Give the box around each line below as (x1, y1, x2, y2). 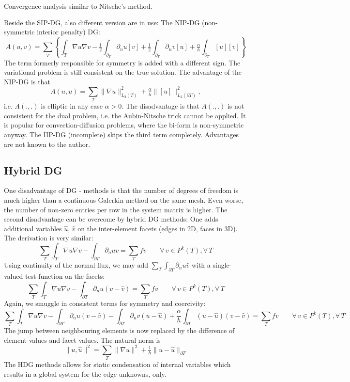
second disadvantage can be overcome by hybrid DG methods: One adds (4, 214, 218, 224)
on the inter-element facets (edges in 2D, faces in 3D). (77, 223, 238, 233)
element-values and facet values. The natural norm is (4, 334, 161, 345)
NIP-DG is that (4, 76, 50, 86)
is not (227, 101, 244, 111)
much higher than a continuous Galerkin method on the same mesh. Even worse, (4, 195, 243, 205)
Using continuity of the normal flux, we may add (4, 260, 149, 270)
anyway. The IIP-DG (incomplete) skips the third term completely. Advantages (4, 129, 239, 140)
